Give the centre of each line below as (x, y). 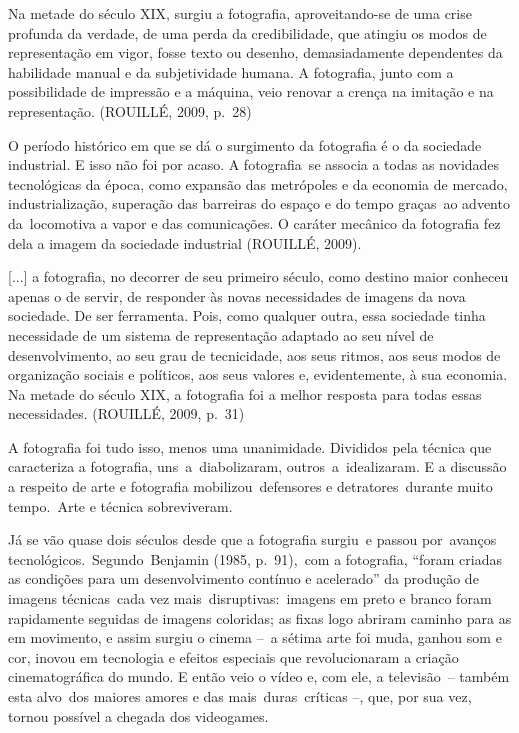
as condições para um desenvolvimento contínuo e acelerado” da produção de (243, 578)
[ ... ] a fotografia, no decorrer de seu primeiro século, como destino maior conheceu (258, 276)
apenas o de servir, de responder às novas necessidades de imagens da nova (237, 295)
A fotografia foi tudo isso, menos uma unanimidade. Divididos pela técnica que (250, 446)
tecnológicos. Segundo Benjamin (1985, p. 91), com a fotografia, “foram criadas (255, 558)
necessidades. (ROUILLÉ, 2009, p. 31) (126, 413)
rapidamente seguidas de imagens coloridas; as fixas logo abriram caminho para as (260, 617)
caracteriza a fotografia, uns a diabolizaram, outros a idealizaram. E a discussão (257, 466)
